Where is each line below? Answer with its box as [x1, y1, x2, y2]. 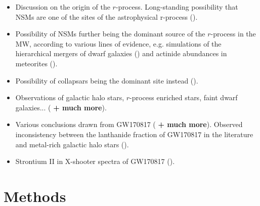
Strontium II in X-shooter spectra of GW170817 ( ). [15, 156, 175, 167]
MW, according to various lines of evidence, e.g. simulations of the [15, 38, 222, 49]
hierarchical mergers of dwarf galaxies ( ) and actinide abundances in [15, 48, 227, 59]
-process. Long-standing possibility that [115, 2, 238, 12]
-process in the [210, 28, 256, 39]
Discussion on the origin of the [15, 2, 110, 12]
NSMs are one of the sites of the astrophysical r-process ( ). [15, 11, 198, 22]
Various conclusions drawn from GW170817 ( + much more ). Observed [15, 119, 243, 130]
